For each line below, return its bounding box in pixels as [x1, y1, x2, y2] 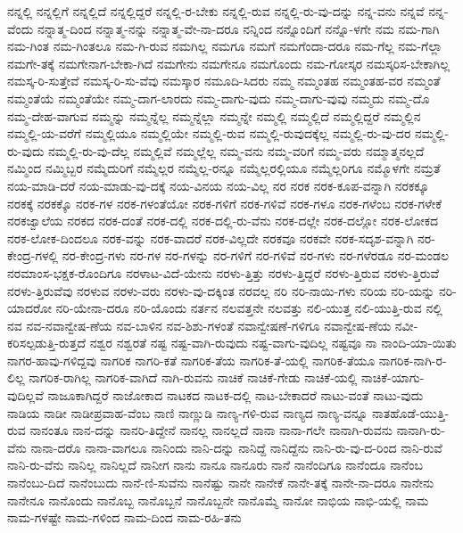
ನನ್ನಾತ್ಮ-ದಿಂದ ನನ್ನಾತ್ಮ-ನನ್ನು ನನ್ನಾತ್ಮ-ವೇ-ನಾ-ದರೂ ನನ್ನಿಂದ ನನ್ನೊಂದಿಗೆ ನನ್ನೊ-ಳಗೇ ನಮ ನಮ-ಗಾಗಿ [37, 19, 440, 37]
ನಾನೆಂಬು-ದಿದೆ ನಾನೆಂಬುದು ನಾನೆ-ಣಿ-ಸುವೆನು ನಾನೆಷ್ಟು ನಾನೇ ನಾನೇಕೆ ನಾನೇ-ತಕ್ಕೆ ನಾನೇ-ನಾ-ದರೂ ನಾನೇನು [7, 473, 434, 492]
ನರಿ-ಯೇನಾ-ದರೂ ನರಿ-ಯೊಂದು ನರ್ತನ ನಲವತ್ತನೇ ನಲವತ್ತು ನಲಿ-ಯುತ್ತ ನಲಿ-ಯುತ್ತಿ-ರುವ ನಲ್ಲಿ [55, 299, 442, 317]
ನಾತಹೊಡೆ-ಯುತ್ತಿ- [372, 403, 450, 422]
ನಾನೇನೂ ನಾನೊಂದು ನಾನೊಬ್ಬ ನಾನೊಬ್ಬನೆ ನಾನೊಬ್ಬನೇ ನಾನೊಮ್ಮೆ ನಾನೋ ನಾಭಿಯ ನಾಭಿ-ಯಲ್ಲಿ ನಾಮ [7, 490, 429, 509]
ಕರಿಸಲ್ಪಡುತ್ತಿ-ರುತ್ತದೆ [7, 333, 86, 352]
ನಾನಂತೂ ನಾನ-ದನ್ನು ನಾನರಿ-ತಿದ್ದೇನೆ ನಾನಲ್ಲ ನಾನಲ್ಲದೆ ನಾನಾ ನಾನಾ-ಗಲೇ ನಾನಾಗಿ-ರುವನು [29, 421, 393, 439]
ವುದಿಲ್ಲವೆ [7, 386, 44, 405]
